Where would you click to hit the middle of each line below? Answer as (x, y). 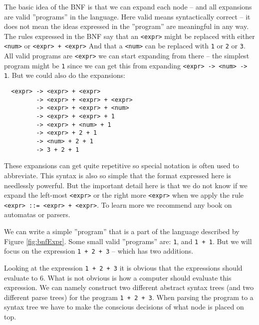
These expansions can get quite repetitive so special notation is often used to (122, 165)
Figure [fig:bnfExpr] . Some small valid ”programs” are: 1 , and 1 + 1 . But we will (128, 241)
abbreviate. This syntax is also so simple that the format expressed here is (118, 175)
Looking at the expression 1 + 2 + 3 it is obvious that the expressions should (123, 267)
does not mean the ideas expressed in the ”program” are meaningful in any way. (127, 26)
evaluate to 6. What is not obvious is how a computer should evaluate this (118, 277)
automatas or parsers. (37, 214)
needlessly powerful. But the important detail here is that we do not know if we (126, 185)
